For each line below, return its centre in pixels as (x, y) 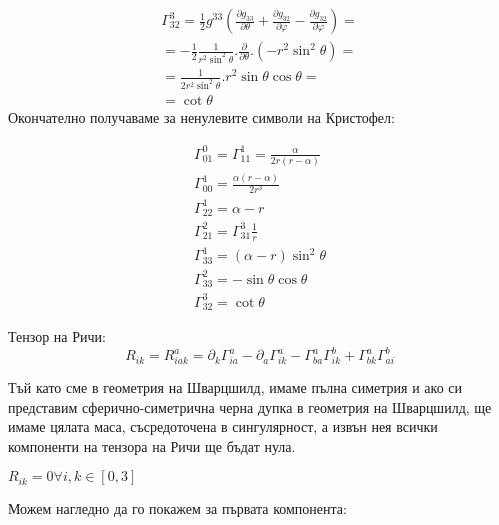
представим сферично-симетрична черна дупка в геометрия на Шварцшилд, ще (250, 406)
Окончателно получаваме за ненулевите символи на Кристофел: (201, 117)
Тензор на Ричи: (57, 336)
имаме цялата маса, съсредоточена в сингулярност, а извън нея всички (223, 426)
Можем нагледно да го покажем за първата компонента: (177, 508)
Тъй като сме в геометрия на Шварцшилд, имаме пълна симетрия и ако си (235, 386)
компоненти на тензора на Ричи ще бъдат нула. (152, 445)
